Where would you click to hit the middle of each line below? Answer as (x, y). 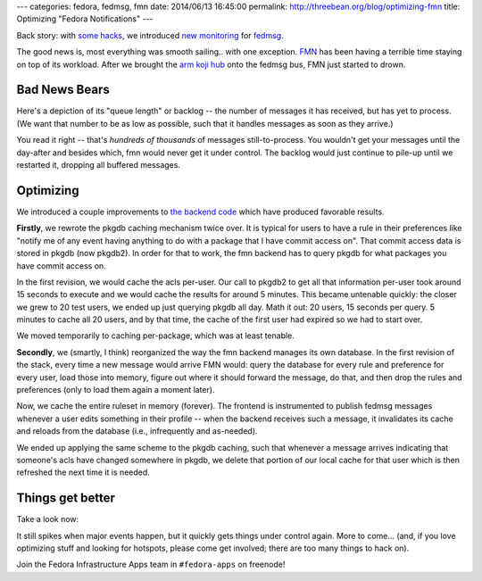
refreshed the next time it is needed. (83, 472)
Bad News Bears (63, 90)
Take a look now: (48, 519)
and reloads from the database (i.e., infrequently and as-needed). (137, 431)
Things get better (66, 498)
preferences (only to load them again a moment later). (116, 390)
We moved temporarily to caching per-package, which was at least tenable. (155, 336)
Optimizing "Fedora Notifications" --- (85, 19)
